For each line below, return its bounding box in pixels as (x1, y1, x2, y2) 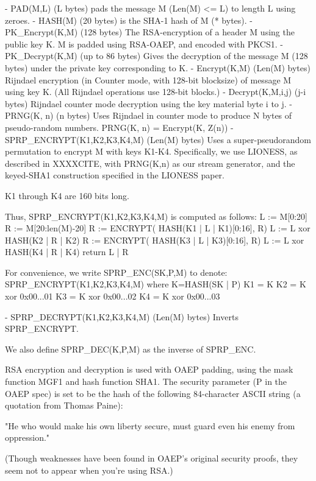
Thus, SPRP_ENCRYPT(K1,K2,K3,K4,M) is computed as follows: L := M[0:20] (5, 209, 307, 222)
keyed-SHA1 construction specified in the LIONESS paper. (5, 169, 224, 181)
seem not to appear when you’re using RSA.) (5, 463, 173, 476)
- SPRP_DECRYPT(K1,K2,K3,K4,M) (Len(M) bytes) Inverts (5, 310, 239, 323)
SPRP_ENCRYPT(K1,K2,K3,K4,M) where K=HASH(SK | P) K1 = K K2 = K (5, 278, 306, 290)
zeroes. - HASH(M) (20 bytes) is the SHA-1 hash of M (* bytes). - (5, 13, 253, 26)
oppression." (5, 431, 50, 444)
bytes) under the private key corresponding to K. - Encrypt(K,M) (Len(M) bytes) (5, 61, 311, 74)
